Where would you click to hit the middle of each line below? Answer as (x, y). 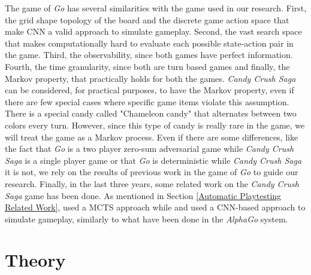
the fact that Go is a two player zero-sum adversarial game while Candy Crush (150, 149)
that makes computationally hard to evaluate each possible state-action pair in (149, 43)
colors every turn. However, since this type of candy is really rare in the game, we (155, 125)
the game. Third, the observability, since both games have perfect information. (149, 55)
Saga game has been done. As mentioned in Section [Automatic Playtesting (143, 195)
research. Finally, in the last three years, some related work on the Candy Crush (152, 183)
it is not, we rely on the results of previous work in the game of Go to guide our (152, 172)
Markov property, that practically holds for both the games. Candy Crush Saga (150, 78)
